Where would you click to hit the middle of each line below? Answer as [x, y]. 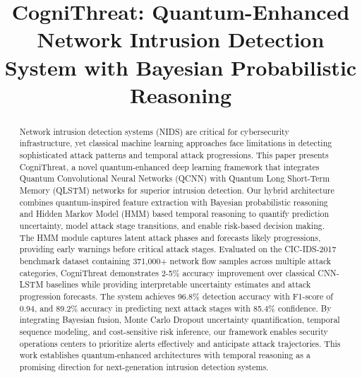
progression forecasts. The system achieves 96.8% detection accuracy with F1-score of [176, 296]
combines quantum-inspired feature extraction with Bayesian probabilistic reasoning [174, 202]
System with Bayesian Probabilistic [181, 67]
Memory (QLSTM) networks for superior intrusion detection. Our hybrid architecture [177, 190]
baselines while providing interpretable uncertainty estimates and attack [179, 284]
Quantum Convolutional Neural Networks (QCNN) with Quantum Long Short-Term [175, 178]
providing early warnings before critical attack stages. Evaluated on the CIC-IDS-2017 [178, 249]
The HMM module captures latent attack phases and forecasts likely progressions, [170, 237]
